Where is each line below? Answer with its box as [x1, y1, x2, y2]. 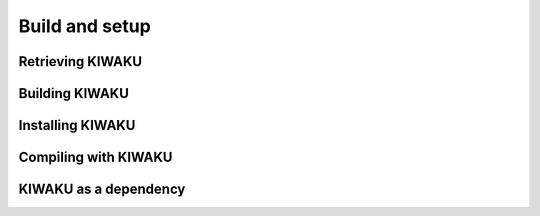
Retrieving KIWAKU [18, 53, 143, 70]
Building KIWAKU [18, 85, 130, 102]
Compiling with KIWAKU [18, 149, 173, 166]
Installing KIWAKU [18, 117, 136, 134]
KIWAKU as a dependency [18, 181, 186, 198]
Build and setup [18, 15, 152, 37]
